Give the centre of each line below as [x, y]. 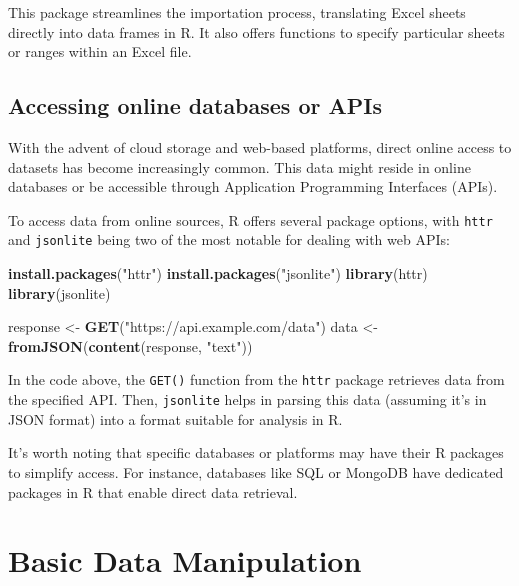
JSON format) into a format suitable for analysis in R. [175, 418]
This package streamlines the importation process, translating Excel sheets [237, 12]
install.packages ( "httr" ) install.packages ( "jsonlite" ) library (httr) [218, 273]
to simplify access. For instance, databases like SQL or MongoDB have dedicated [256, 471]
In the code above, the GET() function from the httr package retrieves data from [256, 379]
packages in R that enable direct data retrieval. [153, 491]
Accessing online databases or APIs [195, 105]
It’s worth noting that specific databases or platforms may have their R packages [256, 452]
